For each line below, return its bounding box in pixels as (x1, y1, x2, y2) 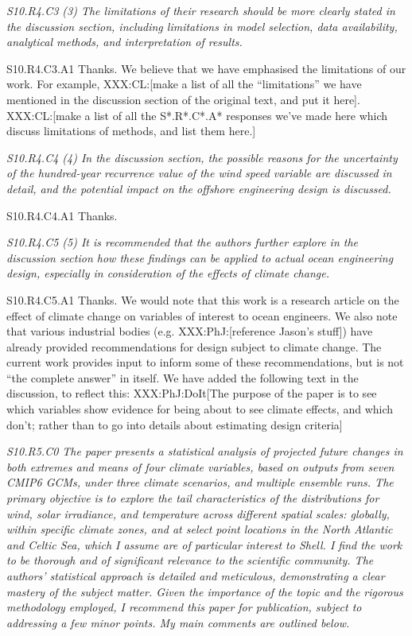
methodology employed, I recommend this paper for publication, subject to (6, 599, 362, 615)
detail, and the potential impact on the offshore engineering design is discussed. (6, 180, 391, 196)
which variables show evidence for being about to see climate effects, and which (6, 401, 394, 417)
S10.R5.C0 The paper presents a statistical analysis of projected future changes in (6, 443, 403, 460)
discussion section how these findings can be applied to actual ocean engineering (6, 249, 394, 266)
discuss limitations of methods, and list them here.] (6, 122, 256, 139)
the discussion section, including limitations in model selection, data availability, (6, 17, 398, 34)
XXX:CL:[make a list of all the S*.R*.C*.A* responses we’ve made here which (6, 107, 388, 123)
